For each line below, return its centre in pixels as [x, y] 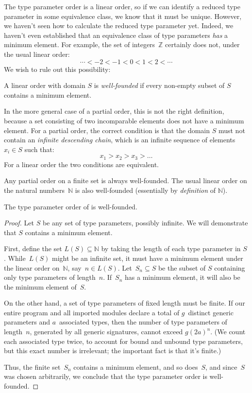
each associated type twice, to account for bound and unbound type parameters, [123, 341]
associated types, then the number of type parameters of [143, 322]
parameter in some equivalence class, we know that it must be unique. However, [123, 16]
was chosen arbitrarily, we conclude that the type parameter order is [106, 376]
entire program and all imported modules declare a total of [92, 312]
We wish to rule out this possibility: [57, 69]
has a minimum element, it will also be [183, 277]
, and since [221, 367]
